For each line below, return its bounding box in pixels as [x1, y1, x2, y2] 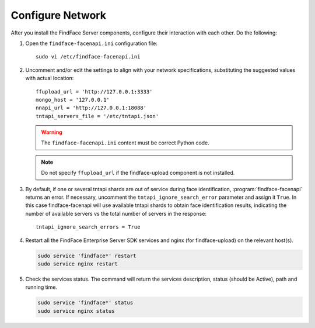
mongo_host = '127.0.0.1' [36, 96, 110, 103]
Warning [41, 129, 62, 136]
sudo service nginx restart [37, 260, 118, 267]
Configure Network [10, 9, 106, 22]
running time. [25, 284, 58, 291]
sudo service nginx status [37, 308, 115, 314]
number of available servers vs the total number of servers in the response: [25, 210, 207, 217]
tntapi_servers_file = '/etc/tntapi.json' [36, 113, 159, 119]
